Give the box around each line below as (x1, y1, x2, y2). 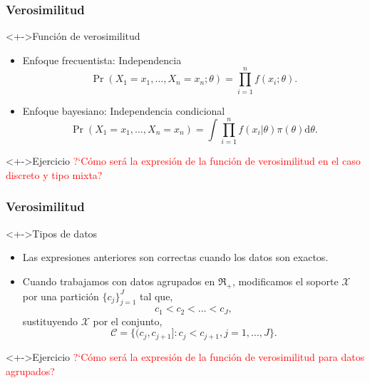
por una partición (22, 288, 99, 303)
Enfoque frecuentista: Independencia (22, 52, 182, 67)
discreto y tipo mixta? (6, 167, 103, 182)
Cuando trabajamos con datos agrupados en (22, 273, 215, 288)
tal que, (139, 288, 173, 303)
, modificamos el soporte (232, 273, 339, 288)
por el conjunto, (93, 313, 163, 328)
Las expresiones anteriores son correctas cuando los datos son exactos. (22, 250, 329, 265)
